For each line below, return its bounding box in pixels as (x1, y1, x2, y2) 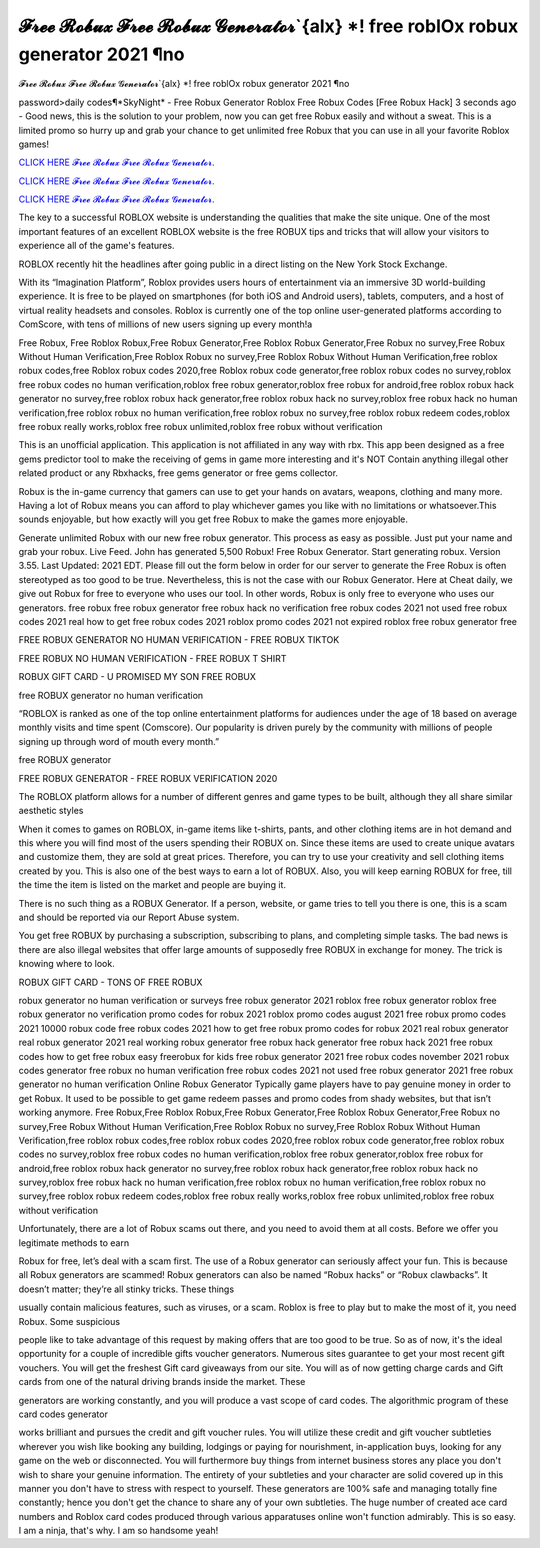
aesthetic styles (18, 805, 84, 817)
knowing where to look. (18, 958, 115, 970)
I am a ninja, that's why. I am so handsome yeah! (18, 1525, 219, 1537)
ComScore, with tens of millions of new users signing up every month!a (18, 318, 313, 330)
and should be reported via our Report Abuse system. (18, 911, 240, 924)
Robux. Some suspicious (18, 1315, 120, 1327)
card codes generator (18, 1408, 109, 1420)
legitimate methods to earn (18, 1236, 130, 1249)
